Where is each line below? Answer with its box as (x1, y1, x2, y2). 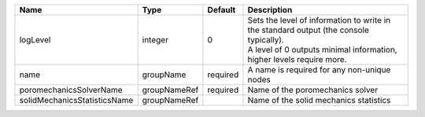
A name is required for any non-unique (247, 64, 391, 75)
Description (247, 5, 293, 15)
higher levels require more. (247, 54, 347, 64)
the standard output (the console (247, 24, 370, 35)
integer (142, 35, 169, 45)
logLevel (19, 35, 51, 45)
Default (207, 5, 236, 15)
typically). (247, 35, 285, 45)
